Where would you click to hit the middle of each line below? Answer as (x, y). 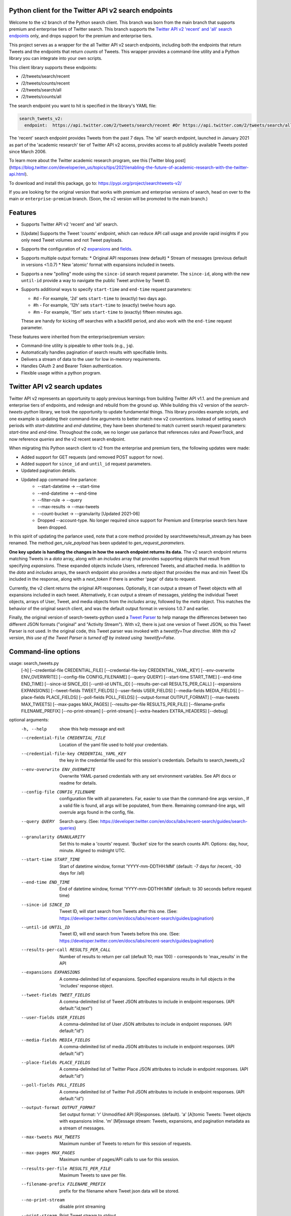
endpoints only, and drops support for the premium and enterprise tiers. (81, 36)
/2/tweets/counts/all (41, 97)
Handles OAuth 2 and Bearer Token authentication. (72, 366)
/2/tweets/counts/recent (45, 83)
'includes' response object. (87, 986)
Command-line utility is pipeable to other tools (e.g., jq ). (78, 346)
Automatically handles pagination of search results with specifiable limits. (95, 352)
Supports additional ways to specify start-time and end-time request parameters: (106, 289)
